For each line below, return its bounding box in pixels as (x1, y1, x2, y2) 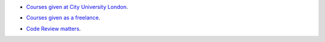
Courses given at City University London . (26, 4, 129, 10)
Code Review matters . (26, 25, 81, 32)
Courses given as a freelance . (26, 14, 101, 21)
